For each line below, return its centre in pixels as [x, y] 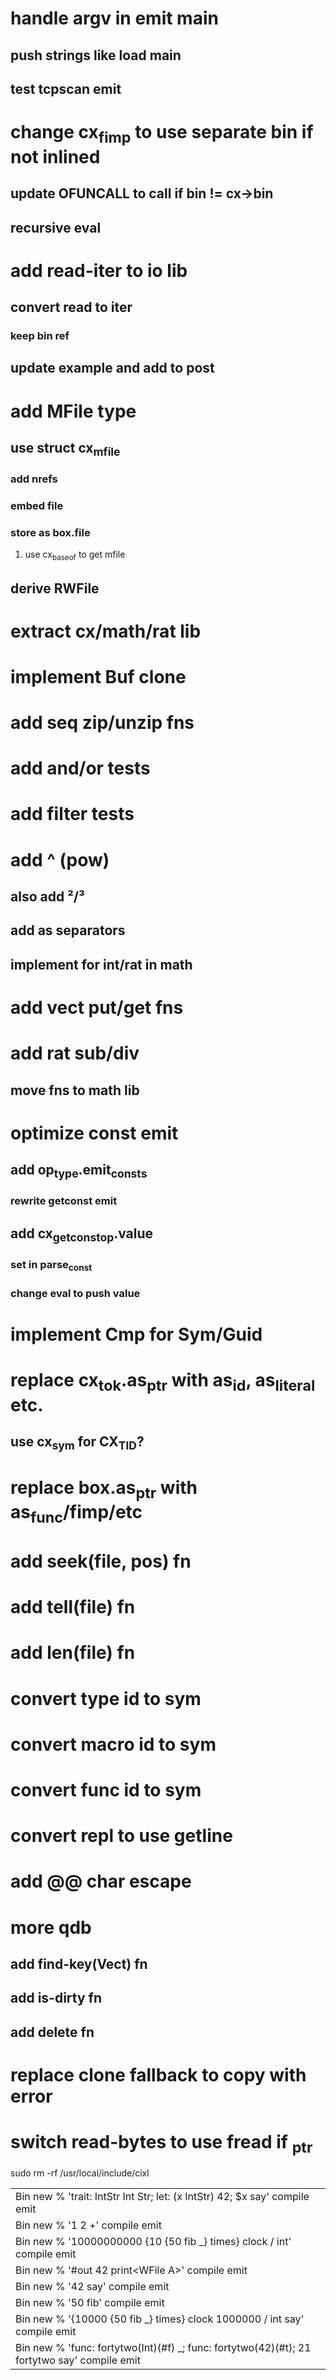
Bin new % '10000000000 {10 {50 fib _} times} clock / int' [153, 2242]
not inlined [55, 156]
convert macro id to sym [113, 1744]
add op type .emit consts [79, 1171]
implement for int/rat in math [101, 964]
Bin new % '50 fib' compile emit [90, 2303]
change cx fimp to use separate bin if [162, 134]
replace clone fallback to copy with [158, 2074]
